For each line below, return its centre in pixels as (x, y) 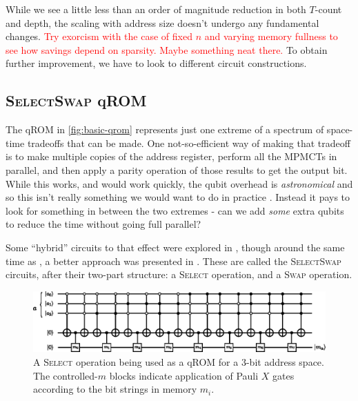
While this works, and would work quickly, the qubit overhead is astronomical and (179, 183)
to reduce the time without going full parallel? (103, 224)
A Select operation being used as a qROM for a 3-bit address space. (179, 361)
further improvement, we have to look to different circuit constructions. (156, 63)
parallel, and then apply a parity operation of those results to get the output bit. (177, 169)
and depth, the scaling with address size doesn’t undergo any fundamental (162, 22)
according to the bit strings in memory (115, 389)
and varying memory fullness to (271, 36)
